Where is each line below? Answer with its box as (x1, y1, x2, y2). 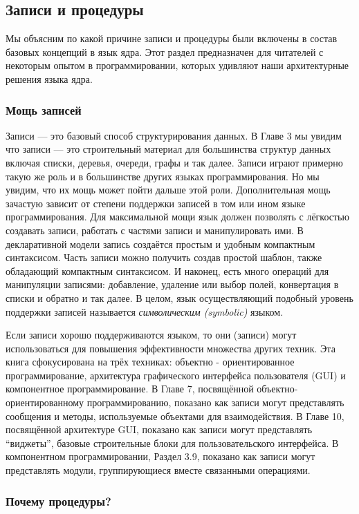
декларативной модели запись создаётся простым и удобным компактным (6, 236, 315, 251)
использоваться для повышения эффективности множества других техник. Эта (6, 341, 335, 355)
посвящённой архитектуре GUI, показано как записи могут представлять (6, 422, 313, 437)
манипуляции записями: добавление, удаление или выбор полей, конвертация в (6, 277, 339, 292)
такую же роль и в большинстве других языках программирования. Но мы (6, 169, 320, 183)
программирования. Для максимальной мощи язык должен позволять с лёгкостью (6, 209, 349, 224)
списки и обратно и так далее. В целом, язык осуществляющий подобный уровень (6, 290, 353, 305)
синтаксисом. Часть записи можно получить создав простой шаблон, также (6, 250, 322, 265)
